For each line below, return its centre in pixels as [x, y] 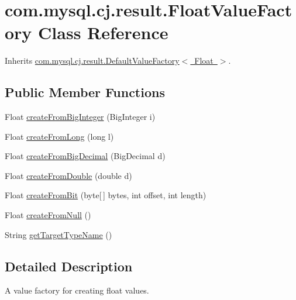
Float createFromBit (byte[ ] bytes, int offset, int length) [106, 195]
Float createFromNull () [48, 215]
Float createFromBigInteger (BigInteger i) [80, 117]
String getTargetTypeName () [58, 234]
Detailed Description [69, 266]
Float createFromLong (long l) [59, 136]
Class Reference [103, 32]
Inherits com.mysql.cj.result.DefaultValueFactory [92, 61]
